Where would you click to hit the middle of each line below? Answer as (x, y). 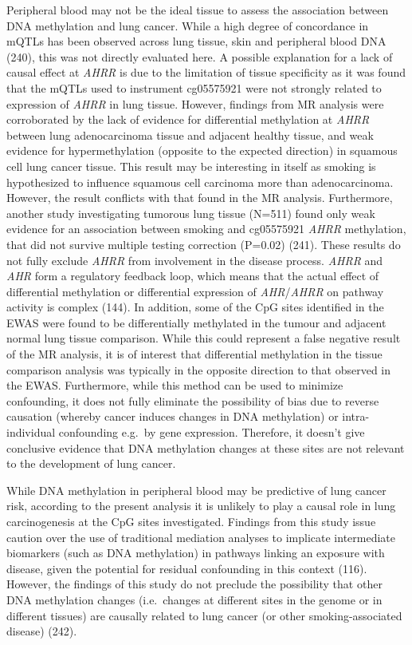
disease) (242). (42, 631)
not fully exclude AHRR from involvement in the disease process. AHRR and (195, 260)
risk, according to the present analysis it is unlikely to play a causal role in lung (201, 506)
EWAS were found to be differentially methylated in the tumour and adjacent (196, 322)
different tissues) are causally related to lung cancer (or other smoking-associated (204, 615)
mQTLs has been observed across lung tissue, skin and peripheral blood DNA (196, 41)
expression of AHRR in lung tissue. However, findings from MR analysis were (195, 103)
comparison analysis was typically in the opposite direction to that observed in (199, 369)
